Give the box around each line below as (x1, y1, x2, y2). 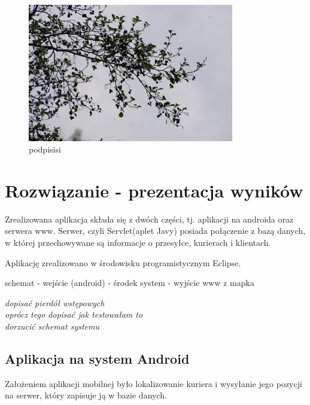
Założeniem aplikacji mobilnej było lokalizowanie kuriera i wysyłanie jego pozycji (5, 377, 302, 389)
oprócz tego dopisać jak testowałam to (5, 308, 143, 321)
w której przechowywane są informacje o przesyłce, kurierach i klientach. (5, 236, 271, 249)
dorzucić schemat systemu (5, 320, 99, 332)
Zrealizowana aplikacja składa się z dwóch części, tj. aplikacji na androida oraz (5, 212, 294, 225)
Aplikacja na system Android (5, 349, 190, 367)
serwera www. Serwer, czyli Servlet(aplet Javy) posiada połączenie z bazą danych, (5, 224, 306, 237)
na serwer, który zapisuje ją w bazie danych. (5, 389, 167, 401)
